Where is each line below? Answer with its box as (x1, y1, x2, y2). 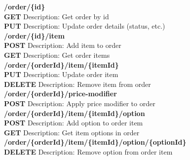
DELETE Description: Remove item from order (4, 79, 151, 89)
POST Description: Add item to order (4, 40, 121, 50)
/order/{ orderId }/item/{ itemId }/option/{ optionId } (4, 137, 187, 147)
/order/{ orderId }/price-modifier (4, 88, 117, 99)
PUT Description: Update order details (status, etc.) (4, 21, 165, 31)
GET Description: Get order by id (4, 11, 109, 21)
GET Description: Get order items (4, 49, 110, 60)
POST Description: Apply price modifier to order (4, 98, 155, 108)
